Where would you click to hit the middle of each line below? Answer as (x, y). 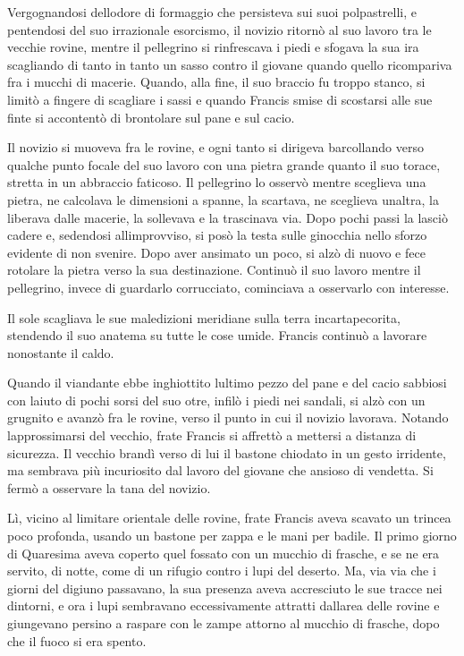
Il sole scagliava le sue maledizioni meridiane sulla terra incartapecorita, (204, 317)
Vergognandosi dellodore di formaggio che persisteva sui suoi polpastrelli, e (212, 12)
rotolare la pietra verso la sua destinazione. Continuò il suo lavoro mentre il (214, 270)
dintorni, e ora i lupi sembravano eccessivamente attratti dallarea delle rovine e (224, 605)
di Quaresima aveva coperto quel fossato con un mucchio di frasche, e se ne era (224, 553)
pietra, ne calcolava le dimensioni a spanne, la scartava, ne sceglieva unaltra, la (223, 199)
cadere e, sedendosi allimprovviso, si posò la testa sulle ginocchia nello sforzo (217, 235)
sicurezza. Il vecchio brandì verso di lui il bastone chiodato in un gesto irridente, (227, 452)
